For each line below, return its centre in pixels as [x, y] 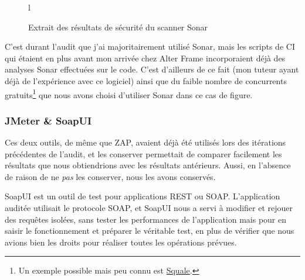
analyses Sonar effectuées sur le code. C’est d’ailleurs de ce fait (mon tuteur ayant [152, 69]
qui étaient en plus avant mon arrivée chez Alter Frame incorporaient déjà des [145, 58]
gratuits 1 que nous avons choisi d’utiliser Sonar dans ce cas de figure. [129, 94]
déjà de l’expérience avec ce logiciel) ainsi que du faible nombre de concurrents [146, 80]
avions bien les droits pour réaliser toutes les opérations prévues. [121, 242]
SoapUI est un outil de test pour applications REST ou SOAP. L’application [143, 196]
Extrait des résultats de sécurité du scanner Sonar [118, 27]
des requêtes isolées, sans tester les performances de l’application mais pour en [146, 219]
